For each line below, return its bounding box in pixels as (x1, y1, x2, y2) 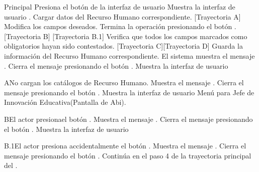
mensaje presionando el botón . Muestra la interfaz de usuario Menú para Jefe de (4, 87, 254, 97)
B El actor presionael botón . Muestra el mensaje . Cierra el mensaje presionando (4, 113, 253, 124)
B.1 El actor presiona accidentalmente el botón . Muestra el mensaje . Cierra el (4, 140, 246, 151)
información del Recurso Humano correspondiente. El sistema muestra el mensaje (4, 50, 255, 61)
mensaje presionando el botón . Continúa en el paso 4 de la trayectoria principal (4, 150, 251, 160)
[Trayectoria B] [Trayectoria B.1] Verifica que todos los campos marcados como (4, 31, 247, 41)
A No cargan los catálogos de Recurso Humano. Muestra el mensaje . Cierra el (4, 77, 244, 88)
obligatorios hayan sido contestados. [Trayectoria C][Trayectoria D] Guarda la (4, 41, 243, 51)
